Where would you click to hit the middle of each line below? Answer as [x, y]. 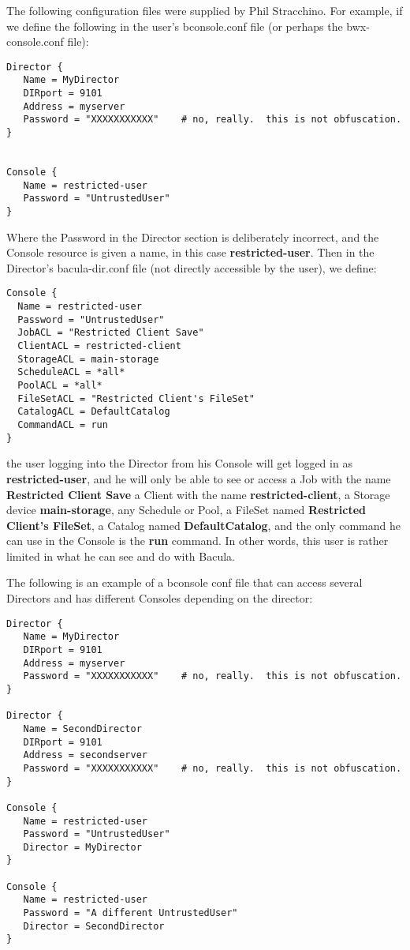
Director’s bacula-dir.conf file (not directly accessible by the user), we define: [192, 267]
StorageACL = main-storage [88, 359]
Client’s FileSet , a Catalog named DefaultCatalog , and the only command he [204, 525]
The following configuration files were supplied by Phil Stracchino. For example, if [205, 10]
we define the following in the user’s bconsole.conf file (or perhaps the [175, 26]
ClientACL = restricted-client [99, 346]
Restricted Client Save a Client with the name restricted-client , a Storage [198, 494]
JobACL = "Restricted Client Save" [111, 333]
